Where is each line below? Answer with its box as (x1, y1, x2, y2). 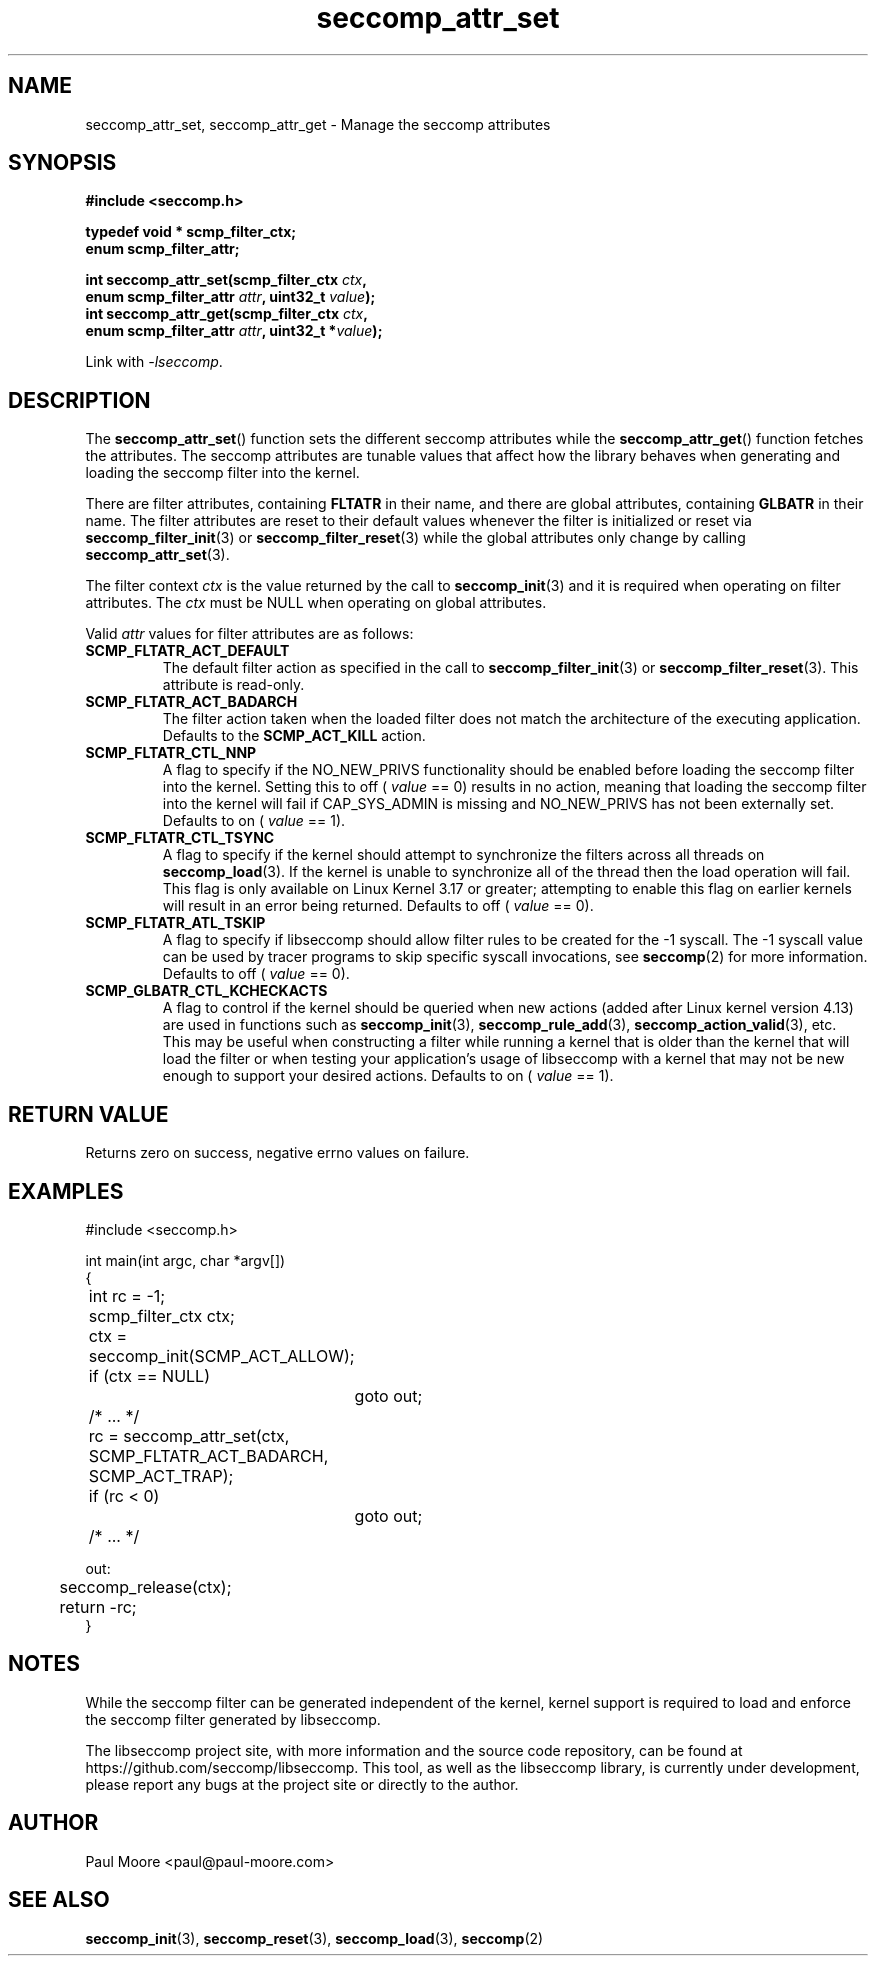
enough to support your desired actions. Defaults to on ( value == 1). (162, 1067, 614, 1085)
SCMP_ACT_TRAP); (88, 1465, 234, 1486)
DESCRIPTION (8, 387, 151, 413)
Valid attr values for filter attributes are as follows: (85, 625, 414, 643)
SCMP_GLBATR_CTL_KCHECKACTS (85, 982, 328, 1000)
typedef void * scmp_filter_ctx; (85, 223, 297, 241)
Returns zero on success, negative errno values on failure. (85, 1144, 470, 1162)
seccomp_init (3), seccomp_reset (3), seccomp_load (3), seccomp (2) (85, 1929, 544, 1947)
